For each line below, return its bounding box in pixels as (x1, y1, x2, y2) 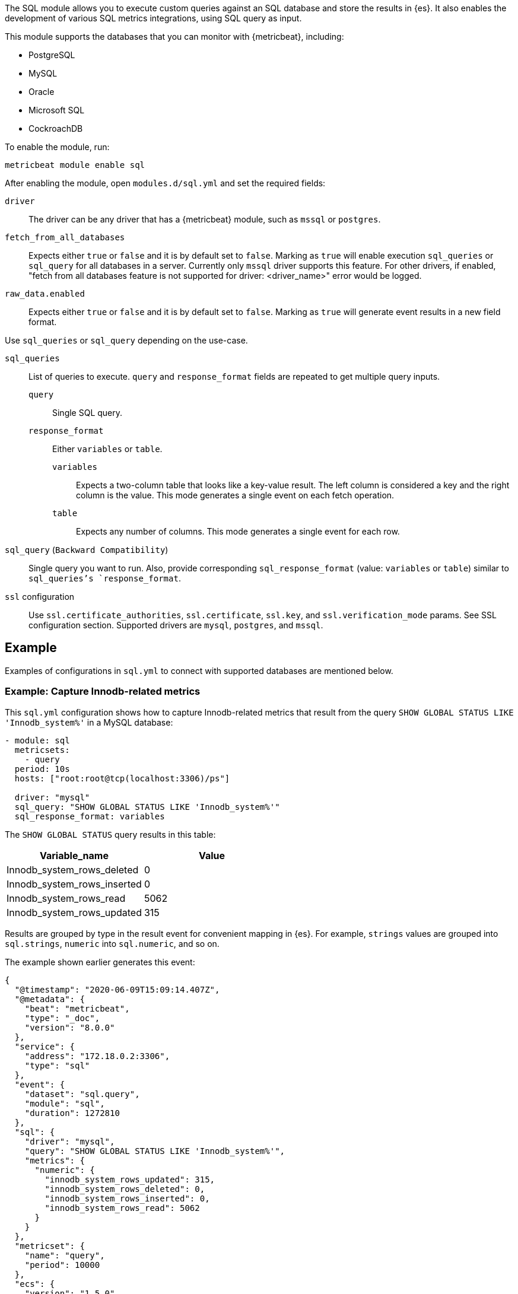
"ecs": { (14, 1279, 55, 1289)
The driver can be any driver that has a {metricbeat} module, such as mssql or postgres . (28, 214, 381, 224)
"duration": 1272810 (24, 1108, 120, 1118)
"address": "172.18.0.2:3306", (24, 1051, 170, 1061)
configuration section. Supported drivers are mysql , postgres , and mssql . (28, 620, 323, 630)
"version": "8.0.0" (24, 1022, 115, 1032)
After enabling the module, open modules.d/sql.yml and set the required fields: (5, 178, 326, 188)
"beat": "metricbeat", (24, 1003, 130, 1013)
